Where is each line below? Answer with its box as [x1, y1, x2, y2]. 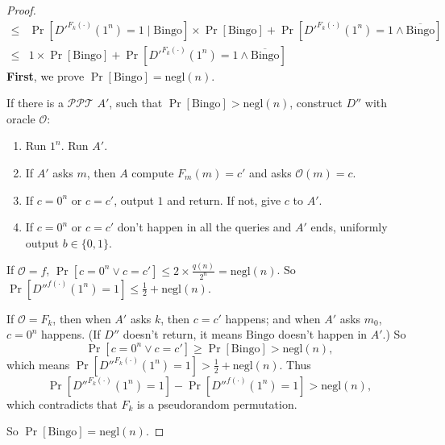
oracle [6, 110, 35, 127]
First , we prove [6, 67, 85, 84]
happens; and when [225, 310, 321, 326]
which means [6, 356, 70, 372]
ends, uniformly [310, 218, 388, 235]
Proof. [6, 2, 36, 18]
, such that [109, 94, 163, 111]
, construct [289, 94, 343, 111]
